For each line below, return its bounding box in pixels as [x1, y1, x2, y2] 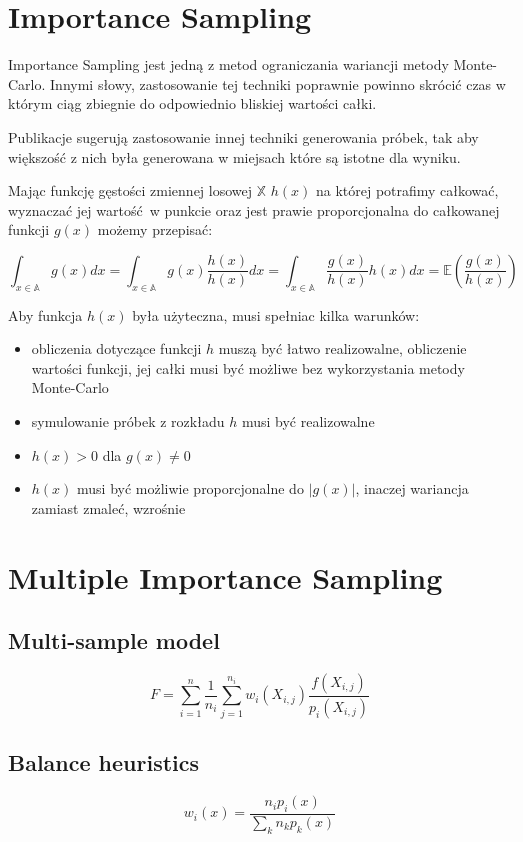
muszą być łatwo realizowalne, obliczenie [218, 338, 467, 359]
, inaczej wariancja [355, 478, 469, 499]
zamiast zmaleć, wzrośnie [31, 497, 186, 518]
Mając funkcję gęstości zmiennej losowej [8, 180, 253, 201]
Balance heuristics [8, 747, 200, 778]
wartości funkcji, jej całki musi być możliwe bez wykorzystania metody [31, 357, 465, 378]
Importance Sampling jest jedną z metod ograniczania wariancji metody [8, 54, 449, 75]
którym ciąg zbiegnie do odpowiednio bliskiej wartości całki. [8, 93, 377, 114]
